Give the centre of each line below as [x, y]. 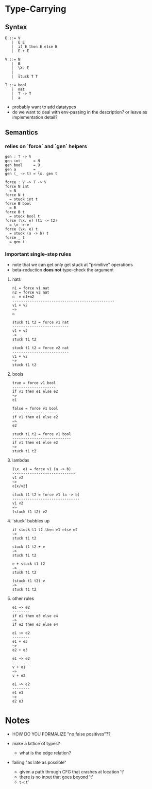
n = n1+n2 [23, 297]
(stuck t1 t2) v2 [30, 512]
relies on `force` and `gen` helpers [46, 146]
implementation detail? [35, 117]
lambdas [21, 460]
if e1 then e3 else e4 [35, 616]
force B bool [18, 203]
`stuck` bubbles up [31, 520]
